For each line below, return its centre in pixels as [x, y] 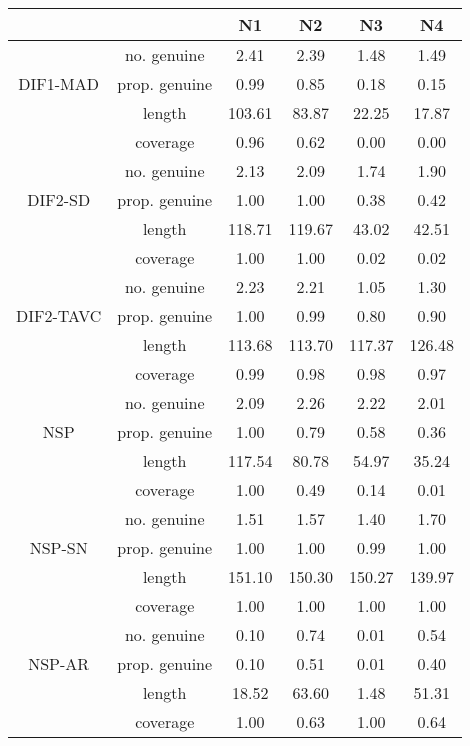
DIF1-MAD [59, 83]
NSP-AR [59, 663]
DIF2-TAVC [59, 315]
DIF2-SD [59, 199]
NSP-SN [58, 547]
